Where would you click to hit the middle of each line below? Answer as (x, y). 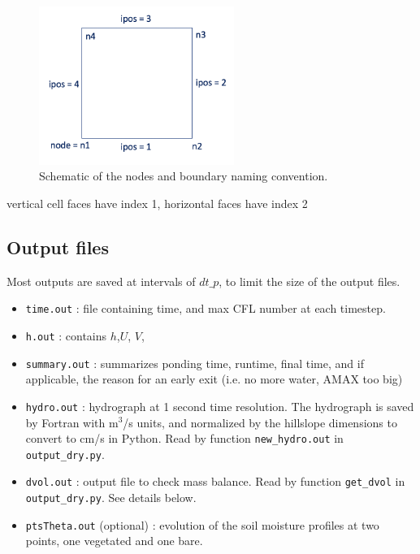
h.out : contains (66, 335)
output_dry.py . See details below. (111, 498)
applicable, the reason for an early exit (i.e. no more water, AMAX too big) (214, 379)
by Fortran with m (72, 422)
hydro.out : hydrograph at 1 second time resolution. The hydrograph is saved (220, 406)
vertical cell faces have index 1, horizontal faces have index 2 (157, 203)
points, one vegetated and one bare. (114, 541)
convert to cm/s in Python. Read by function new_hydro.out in (184, 438)
